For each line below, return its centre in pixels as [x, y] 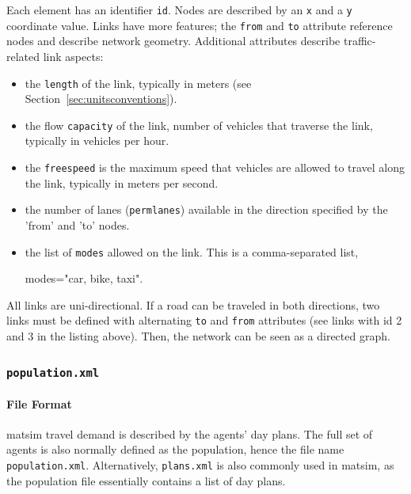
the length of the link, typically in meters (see [138, 83]
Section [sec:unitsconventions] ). [101, 99]
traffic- [360, 41]
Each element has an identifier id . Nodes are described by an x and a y [179, 9]
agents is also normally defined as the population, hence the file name [175, 449]
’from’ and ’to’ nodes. [77, 224]
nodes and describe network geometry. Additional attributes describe [173, 41]
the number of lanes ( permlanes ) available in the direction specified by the [206, 209]
